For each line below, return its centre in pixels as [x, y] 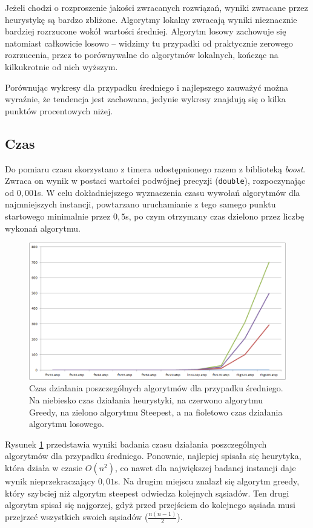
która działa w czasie [44, 467]
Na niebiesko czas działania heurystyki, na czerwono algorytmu [146, 399]
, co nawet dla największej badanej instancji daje [205, 467]
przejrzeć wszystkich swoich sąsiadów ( [77, 517]
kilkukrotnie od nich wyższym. [61, 66]
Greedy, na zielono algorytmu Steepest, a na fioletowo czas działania [156, 412]
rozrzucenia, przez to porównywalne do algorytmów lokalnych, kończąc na [142, 55]
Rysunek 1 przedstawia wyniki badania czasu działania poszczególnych [136, 444]
